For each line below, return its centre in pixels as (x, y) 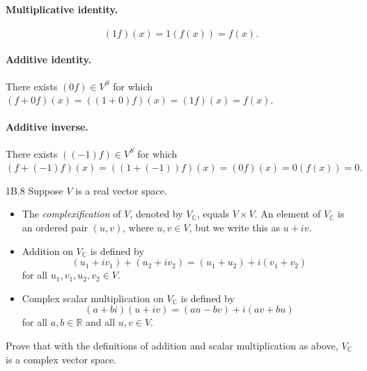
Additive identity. (49, 59)
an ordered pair (55, 227)
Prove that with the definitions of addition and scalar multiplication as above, (172, 345)
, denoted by (156, 214)
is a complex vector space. (61, 359)
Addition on (47, 250)
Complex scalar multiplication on (93, 298)
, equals (213, 214)
